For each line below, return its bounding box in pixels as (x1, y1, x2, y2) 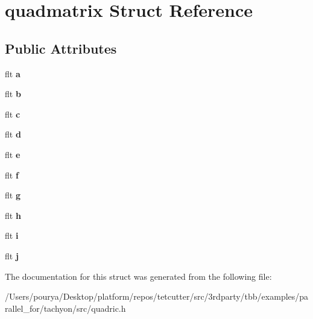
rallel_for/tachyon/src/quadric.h (5, 302, 126, 314)
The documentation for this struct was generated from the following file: (5, 270, 272, 282)
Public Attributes (5, 39, 117, 57)
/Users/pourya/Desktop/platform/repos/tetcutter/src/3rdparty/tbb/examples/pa (5, 290, 309, 303)
